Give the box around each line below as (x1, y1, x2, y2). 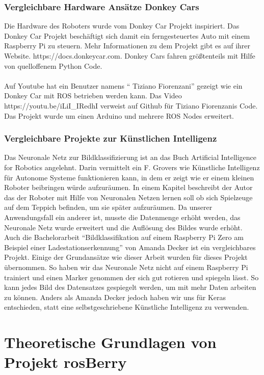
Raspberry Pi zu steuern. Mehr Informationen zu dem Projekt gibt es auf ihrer (4, 40, 250, 51)
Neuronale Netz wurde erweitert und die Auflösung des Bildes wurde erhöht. (4, 222, 243, 232)
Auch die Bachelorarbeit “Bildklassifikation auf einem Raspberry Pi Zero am (4, 232, 244, 243)
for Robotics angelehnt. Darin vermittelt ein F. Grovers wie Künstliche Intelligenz (4, 162, 260, 172)
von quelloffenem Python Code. (4, 60, 102, 71)
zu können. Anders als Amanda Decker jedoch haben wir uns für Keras (4, 291, 226, 302)
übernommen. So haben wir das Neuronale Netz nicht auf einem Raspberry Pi (4, 261, 248, 272)
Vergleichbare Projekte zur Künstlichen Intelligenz (4, 132, 217, 145)
